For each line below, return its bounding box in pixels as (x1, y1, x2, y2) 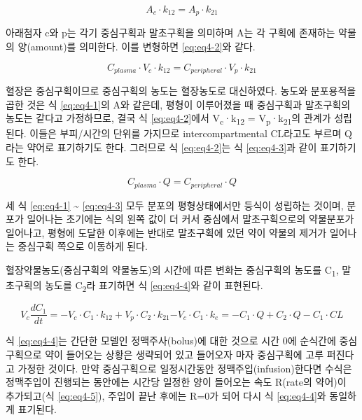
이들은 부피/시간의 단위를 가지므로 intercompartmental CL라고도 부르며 (29, 126, 342, 141)
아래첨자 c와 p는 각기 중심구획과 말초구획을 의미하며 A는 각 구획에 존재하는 (6, 25, 335, 40)
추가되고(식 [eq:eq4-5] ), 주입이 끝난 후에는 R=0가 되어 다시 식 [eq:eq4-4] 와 (6, 388, 326, 402)
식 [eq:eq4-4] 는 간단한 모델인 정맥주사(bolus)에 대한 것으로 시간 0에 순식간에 (6, 333, 336, 348)
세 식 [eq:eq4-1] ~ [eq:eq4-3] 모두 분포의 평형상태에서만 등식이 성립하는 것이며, (6, 197, 344, 212)
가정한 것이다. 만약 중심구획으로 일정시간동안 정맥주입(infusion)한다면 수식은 (18, 360, 352, 375)
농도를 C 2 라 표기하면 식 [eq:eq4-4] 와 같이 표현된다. (45, 278, 263, 294)
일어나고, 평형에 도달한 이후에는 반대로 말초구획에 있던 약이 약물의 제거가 (6, 225, 327, 239)
